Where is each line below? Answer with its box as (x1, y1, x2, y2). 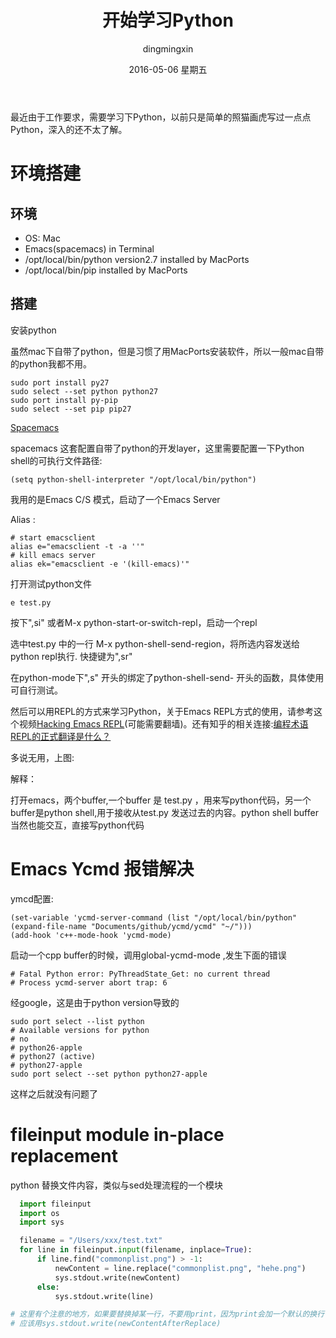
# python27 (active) (10, 1051, 97, 1061)
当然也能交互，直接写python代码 (10, 819, 145, 831)
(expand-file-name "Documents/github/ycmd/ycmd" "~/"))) (10, 921, 253, 931)
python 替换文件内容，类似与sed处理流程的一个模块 (10, 1179, 223, 1191)
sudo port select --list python (10, 1016, 145, 1026)
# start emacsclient (10, 532, 97, 543)
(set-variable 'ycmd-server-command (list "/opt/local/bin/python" (10, 912, 298, 923)
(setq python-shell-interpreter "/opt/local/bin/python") (10, 474, 257, 485)
